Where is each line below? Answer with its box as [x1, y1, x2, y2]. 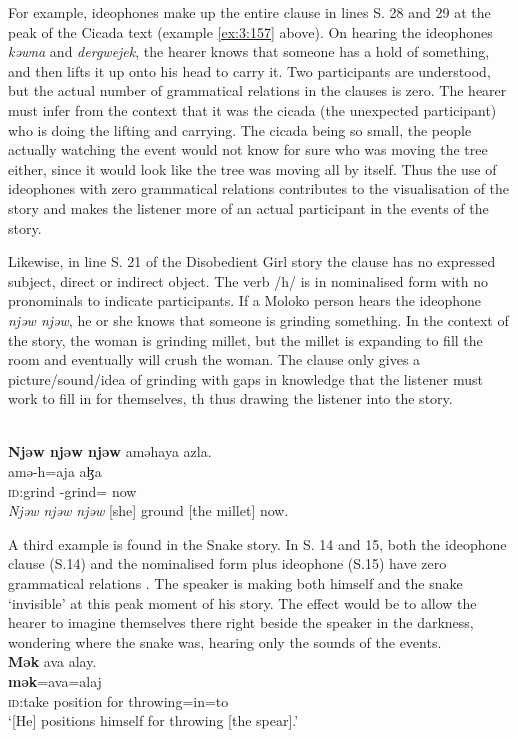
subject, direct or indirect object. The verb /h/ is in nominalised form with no [8, 270, 488, 291]
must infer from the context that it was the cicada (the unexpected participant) [8, 99, 497, 120]
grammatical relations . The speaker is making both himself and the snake [8, 573, 463, 594]
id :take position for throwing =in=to [8, 690, 229, 711]
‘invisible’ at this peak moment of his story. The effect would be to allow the [8, 592, 477, 613]
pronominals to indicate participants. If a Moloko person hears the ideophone [8, 290, 482, 311]
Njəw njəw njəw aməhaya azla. [8, 441, 212, 462]
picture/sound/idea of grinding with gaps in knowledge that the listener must [8, 368, 483, 389]
